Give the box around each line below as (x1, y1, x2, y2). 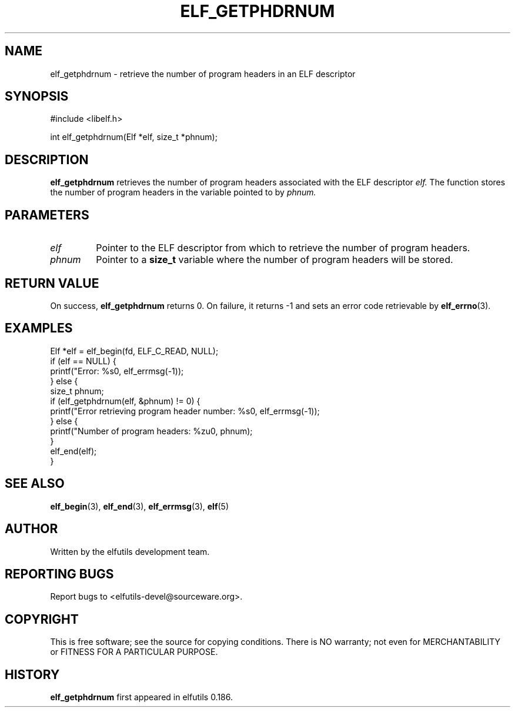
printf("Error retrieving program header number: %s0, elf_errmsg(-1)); (50, 405, 320, 416)
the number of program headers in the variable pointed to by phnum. (50, 187, 316, 198)
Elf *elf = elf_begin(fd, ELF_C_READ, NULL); (50, 345, 219, 356)
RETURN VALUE (5, 275, 99, 291)
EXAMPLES (5, 321, 73, 336)
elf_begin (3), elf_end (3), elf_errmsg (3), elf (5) (50, 501, 229, 511)
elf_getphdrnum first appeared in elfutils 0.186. (50, 692, 233, 703)
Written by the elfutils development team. (50, 546, 210, 557)
